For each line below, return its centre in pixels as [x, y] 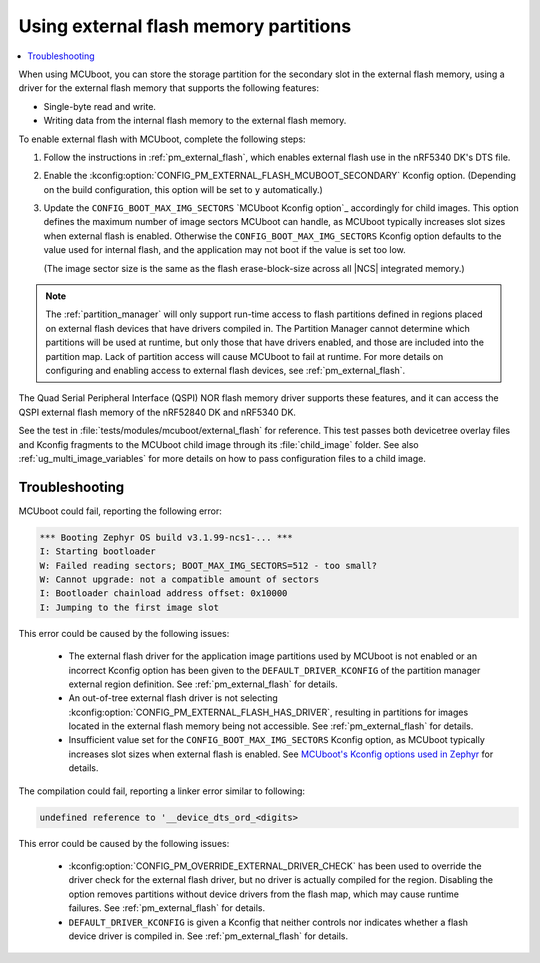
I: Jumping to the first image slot [129, 607]
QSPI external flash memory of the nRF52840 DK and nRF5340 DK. [157, 412]
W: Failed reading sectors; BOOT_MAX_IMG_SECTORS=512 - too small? [208, 565]
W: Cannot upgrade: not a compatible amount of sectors [179, 579]
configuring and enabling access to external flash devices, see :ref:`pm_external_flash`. [225, 370]
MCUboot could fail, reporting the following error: [120, 511]
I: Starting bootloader [98, 551]
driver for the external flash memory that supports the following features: [169, 88]
